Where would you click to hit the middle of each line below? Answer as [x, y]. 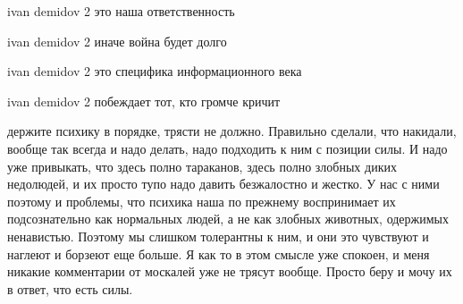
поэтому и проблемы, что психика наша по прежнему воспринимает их [202, 201]
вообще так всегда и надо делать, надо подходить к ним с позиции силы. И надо [227, 148]
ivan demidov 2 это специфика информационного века [155, 71]
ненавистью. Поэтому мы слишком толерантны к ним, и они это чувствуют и [218, 236]
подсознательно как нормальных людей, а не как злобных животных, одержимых [228, 219]
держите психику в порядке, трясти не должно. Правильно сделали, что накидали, [232, 131]
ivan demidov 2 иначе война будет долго [117, 41]
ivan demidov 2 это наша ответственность [121, 11]
